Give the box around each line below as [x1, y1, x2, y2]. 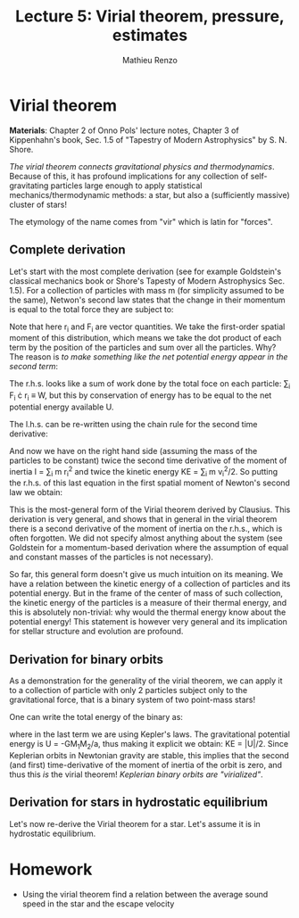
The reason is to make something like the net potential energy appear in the [9, 351, 288, 362]
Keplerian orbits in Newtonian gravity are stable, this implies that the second [9, 749, 290, 760]
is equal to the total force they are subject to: [9, 303, 174, 314]
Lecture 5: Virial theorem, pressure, [14, 6, 286, 27]
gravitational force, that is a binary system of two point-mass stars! [9, 694, 256, 706]
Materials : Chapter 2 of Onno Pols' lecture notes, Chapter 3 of [9, 125, 239, 136]
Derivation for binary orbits [9, 651, 163, 666]
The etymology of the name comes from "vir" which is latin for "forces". [9, 216, 274, 227]
